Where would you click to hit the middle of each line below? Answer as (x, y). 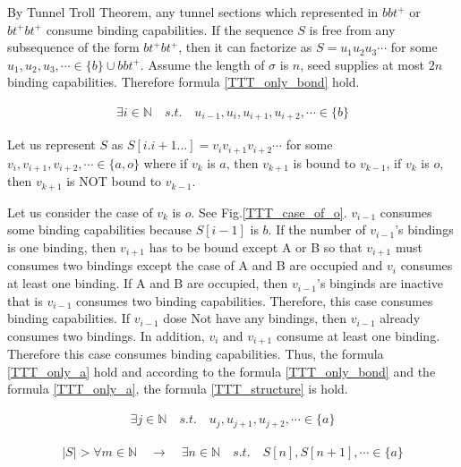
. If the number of (317, 229)
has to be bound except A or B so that (256, 247)
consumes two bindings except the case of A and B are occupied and (195, 265)
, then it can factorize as (245, 47)
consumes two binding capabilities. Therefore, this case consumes (255, 300)
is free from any (352, 29)
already (400, 318)
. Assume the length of (202, 64)
